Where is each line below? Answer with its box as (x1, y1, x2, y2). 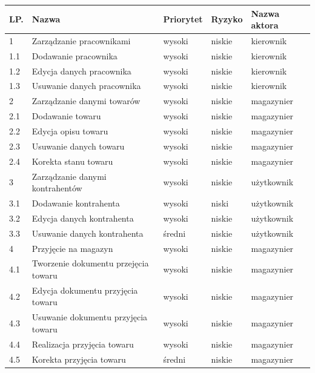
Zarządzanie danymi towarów (31, 94, 141, 107)
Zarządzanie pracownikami (31, 34, 131, 47)
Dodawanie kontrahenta (31, 196, 120, 209)
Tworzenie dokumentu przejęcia (31, 257, 149, 269)
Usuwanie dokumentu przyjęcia (31, 311, 148, 323)
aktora (251, 19, 279, 31)
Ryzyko (211, 13, 243, 25)
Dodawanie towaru (31, 110, 101, 122)
